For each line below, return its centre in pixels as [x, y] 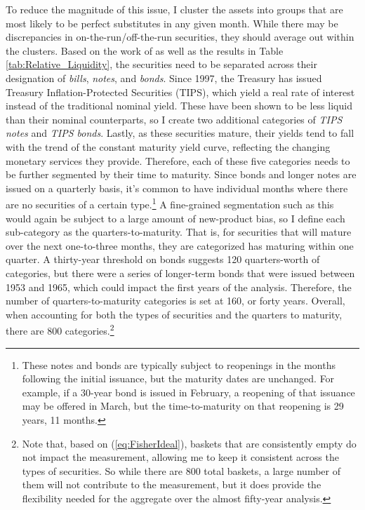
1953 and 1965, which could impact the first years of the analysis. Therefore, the [179, 287]
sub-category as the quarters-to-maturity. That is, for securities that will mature [179, 232]
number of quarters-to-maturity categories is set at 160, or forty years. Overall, [175, 301]
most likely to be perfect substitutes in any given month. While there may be [172, 23]
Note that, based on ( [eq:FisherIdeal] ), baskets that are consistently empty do [189, 443]
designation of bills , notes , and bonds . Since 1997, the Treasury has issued [164, 78]
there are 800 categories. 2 [60, 329]
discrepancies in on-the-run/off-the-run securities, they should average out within [180, 37]
